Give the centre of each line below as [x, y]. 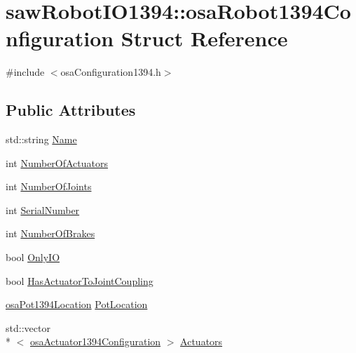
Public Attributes [71, 110]
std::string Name [41, 139]
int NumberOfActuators [57, 162]
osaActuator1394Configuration [96, 341]
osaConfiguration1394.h [111, 72]
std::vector [28, 327]
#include [25, 72]
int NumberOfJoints [49, 186]
